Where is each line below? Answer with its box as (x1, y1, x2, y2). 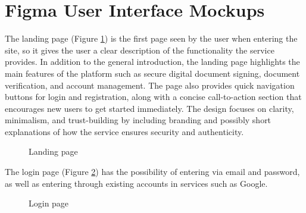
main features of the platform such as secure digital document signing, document (5, 67, 300, 79)
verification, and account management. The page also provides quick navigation (5, 79, 295, 91)
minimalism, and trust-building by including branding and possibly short (5, 114, 271, 126)
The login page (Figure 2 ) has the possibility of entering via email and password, (5, 165, 300, 178)
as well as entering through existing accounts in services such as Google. (5, 177, 268, 189)
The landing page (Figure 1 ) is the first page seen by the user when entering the (5, 32, 298, 45)
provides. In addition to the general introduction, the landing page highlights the (5, 55, 300, 68)
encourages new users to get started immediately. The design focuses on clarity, (5, 102, 294, 114)
